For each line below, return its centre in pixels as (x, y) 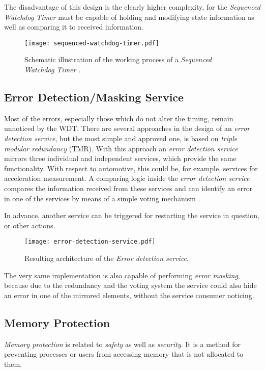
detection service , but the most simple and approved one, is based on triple (121, 138)
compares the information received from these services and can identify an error (128, 188)
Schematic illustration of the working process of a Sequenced (118, 59)
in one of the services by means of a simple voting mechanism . (102, 198)
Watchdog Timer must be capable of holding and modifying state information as (129, 17)
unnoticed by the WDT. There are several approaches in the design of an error (127, 128)
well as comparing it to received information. (74, 27)
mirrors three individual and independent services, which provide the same (120, 158)
